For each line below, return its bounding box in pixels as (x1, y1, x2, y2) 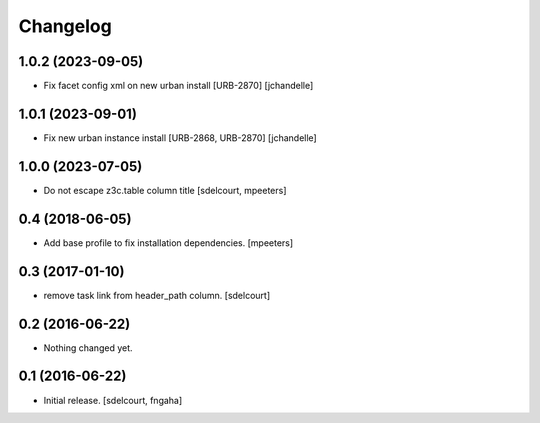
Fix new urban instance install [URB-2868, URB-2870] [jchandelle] (43, 131, 317, 144)
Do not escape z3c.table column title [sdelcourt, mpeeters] (43, 184, 287, 196)
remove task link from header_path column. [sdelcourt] (43, 289, 270, 301)
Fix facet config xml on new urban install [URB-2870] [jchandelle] (43, 80, 314, 92)
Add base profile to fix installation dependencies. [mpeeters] (43, 236, 294, 249)
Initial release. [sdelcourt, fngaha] (43, 394, 183, 406)
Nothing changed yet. (43, 341, 134, 354)
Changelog (18, 15, 112, 37)
